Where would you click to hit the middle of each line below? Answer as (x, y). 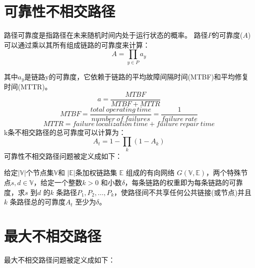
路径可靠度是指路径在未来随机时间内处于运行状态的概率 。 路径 (106, 35)
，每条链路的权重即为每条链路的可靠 (184, 182)
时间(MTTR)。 (28, 87)
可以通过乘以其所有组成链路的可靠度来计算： (77, 44)
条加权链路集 (96, 172)
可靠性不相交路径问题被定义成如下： (63, 156)
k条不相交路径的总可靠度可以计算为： (65, 132)
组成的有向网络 (150, 172)
